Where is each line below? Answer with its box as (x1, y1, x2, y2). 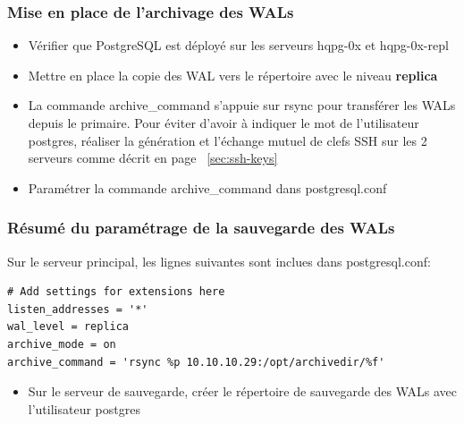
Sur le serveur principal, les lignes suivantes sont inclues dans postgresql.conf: (7, 251, 431, 270)
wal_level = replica (7, 320, 130, 334)
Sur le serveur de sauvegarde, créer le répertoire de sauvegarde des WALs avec (28, 382, 458, 401)
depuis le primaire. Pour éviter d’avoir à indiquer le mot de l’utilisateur (28, 114, 419, 131)
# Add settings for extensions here (7, 285, 225, 299)
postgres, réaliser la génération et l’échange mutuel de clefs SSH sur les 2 (28, 131, 427, 149)
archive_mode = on (7, 337, 116, 351)
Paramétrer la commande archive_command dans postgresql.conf (28, 178, 387, 197)
